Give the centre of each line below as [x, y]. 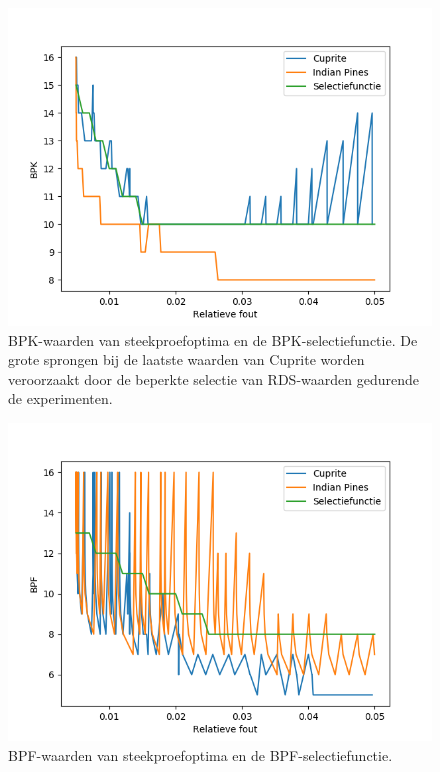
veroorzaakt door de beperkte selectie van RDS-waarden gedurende [213, 378]
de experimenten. [60, 398]
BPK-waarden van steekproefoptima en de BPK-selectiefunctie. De [213, 339]
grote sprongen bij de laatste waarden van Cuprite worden [186, 359]
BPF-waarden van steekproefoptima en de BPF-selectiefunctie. [200, 754]
